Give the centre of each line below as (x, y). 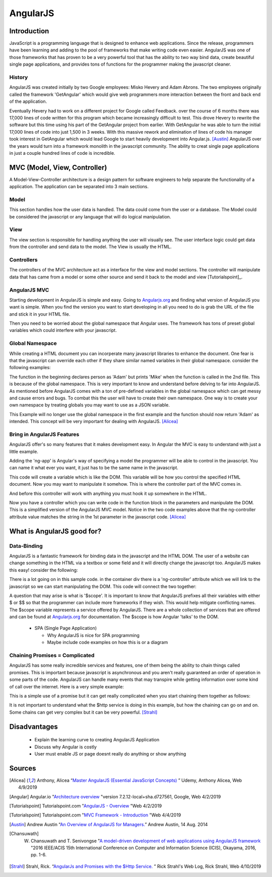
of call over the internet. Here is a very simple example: (67, 686)
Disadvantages (33, 726)
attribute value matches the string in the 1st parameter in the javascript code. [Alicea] (98, 516)
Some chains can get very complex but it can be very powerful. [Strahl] (83, 712)
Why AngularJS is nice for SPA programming (93, 635)
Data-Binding (26, 546)
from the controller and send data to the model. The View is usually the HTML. (90, 247)
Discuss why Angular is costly (65, 747)
